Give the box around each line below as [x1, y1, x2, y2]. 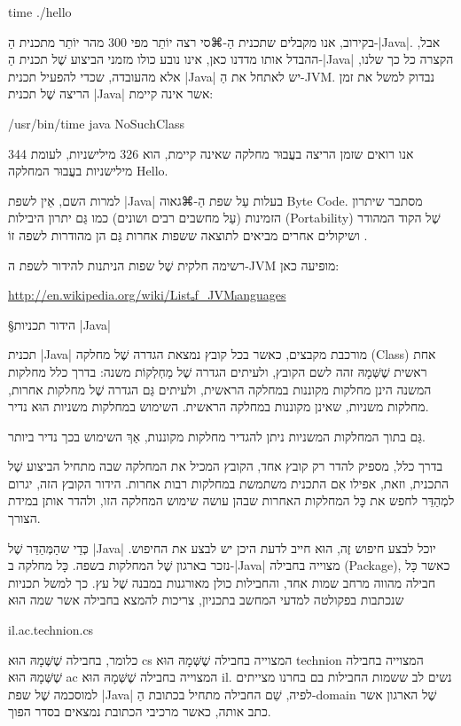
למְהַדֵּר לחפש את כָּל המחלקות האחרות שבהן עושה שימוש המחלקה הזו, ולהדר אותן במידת [8, 491, 455, 510]
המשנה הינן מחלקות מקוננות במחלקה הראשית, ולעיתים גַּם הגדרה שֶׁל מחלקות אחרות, [8, 379, 432, 398]
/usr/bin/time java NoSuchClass [8, 113, 184, 132]
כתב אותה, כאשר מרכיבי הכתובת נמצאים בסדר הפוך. [8, 702, 271, 721]
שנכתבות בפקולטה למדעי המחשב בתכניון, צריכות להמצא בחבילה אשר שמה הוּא [8, 590, 404, 609]
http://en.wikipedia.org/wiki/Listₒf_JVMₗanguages [8, 285, 286, 304]
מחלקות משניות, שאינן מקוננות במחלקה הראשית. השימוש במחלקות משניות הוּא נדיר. [8, 397, 429, 416]
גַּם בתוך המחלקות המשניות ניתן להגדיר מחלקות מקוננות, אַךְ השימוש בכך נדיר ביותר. [8, 426, 426, 445]
